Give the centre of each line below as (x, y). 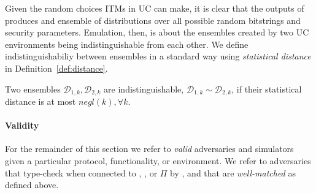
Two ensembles (33, 89)
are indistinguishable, (144, 89)
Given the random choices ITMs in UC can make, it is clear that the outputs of (155, 8)
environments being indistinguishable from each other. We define (127, 44)
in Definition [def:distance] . (56, 68)
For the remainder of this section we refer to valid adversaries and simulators (149, 149)
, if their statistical (267, 89)
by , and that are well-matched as (233, 172)
